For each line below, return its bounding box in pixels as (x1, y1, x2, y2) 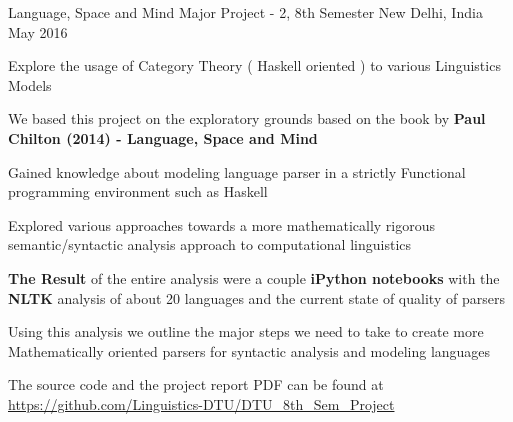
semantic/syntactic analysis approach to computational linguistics (8, 234, 412, 255)
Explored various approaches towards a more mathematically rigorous (8, 214, 435, 235)
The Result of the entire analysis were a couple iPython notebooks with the (8, 267, 500, 288)
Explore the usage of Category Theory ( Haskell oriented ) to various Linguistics (8, 55, 501, 76)
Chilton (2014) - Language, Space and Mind (8, 127, 318, 148)
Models (8, 74, 52, 95)
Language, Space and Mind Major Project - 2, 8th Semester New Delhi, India (8, 2, 483, 22)
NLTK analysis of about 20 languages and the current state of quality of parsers (8, 287, 505, 308)
